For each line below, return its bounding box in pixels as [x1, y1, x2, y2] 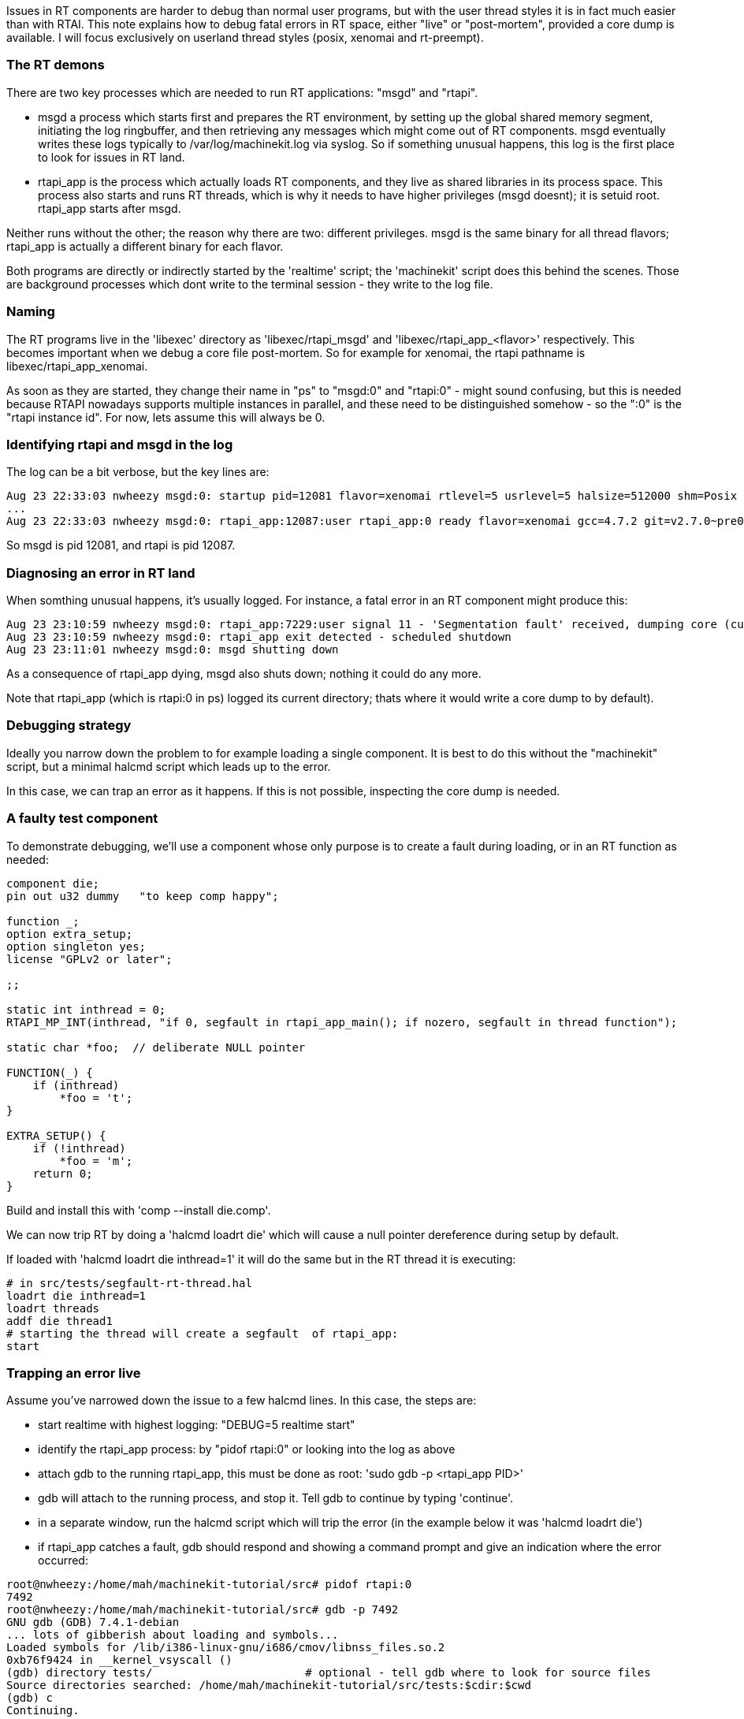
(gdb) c [6, 1691, 54, 1705]
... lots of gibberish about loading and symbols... [6, 1628, 339, 1642]
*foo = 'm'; [59, 1154, 133, 1167]
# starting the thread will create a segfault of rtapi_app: [6, 1326, 399, 1340]
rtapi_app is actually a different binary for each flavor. [6, 239, 284, 253]
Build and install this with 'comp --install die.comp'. [6, 1203, 271, 1217]
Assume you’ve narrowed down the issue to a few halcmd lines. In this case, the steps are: [6, 1393, 477, 1408]
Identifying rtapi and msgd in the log [6, 436, 233, 452]
